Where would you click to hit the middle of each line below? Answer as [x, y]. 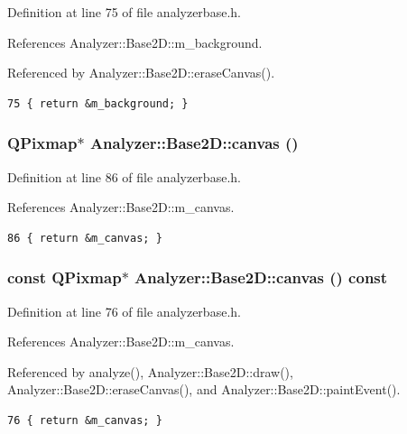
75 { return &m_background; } [98, 103]
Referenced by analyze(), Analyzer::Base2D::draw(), [150, 371]
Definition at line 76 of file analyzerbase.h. [124, 311]
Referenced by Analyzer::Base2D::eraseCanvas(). [141, 73]
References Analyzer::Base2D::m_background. [135, 42]
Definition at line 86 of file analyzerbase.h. [124, 176]
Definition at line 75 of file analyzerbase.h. [124, 12]
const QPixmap [65, 277]
